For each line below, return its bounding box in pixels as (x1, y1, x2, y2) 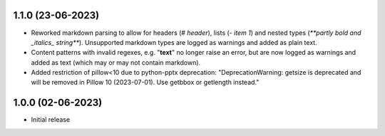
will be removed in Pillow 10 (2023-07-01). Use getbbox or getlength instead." (31, 78, 260, 87)
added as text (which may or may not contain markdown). (31, 58, 201, 67)
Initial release (31, 115, 71, 124)
